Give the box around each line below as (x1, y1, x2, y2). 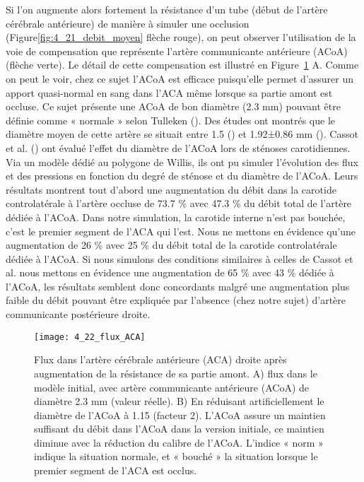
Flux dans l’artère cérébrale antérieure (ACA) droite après (34, 352, 287, 367)
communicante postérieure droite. (6, 307, 151, 322)
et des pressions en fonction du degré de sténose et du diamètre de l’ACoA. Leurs (6, 168, 358, 183)
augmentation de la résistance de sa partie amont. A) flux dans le (34, 365, 317, 380)
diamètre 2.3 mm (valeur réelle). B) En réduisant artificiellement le (34, 394, 324, 408)
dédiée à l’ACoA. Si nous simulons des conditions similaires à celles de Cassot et (6, 251, 353, 266)
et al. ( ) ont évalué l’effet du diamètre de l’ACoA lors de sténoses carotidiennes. (6, 140, 351, 155)
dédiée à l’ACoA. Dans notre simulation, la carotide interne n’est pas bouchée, (6, 209, 346, 224)
